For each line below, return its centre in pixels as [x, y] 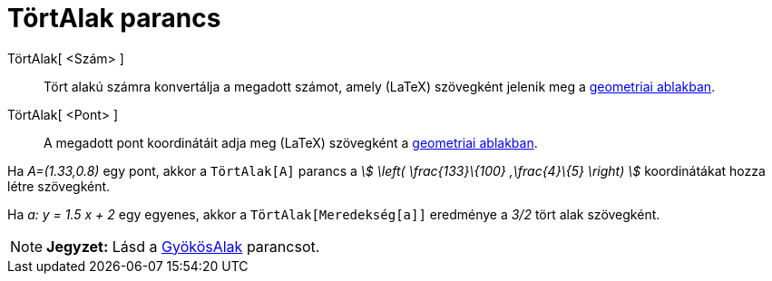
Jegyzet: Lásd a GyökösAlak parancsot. [183, 246]
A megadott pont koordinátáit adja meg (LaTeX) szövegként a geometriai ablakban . [291, 142]
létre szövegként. [59, 186]
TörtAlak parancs [114, 18]
